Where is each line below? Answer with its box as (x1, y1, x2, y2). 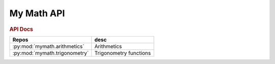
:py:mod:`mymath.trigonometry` (12, 49, 89, 56)
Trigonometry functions (94, 49, 151, 56)
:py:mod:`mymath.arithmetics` (12, 43, 85, 50)
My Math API (9, 8, 65, 19)
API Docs (9, 25, 33, 33)
